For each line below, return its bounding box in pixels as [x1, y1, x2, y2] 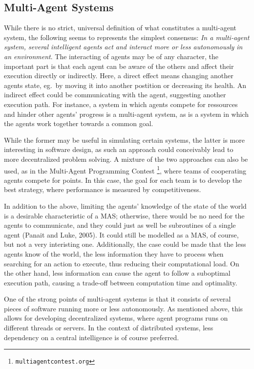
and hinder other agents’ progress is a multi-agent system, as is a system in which [4, 109, 249, 119]
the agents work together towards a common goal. [4, 118, 153, 129]
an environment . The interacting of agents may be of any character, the [4, 51, 218, 61]
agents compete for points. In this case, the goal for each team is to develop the [4, 174, 242, 185]
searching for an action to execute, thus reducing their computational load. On [4, 258, 239, 268]
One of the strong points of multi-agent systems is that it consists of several [4, 294, 231, 304]
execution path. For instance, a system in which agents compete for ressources [4, 99, 238, 109]
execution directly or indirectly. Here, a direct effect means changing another [4, 70, 233, 81]
